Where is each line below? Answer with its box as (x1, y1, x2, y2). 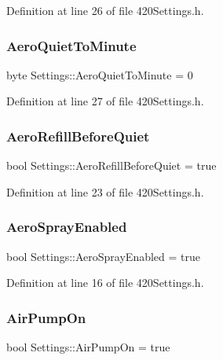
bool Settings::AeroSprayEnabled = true (6, 248, 201, 264)
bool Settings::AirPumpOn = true (6, 339, 170, 355)
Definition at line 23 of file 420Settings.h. (6, 183, 204, 200)
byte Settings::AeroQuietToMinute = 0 (6, 66, 193, 83)
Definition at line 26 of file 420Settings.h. (6, 2, 204, 18)
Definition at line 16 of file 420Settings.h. (6, 274, 204, 291)
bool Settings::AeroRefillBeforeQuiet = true (6, 157, 217, 174)
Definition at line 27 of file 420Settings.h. (6, 93, 204, 109)
